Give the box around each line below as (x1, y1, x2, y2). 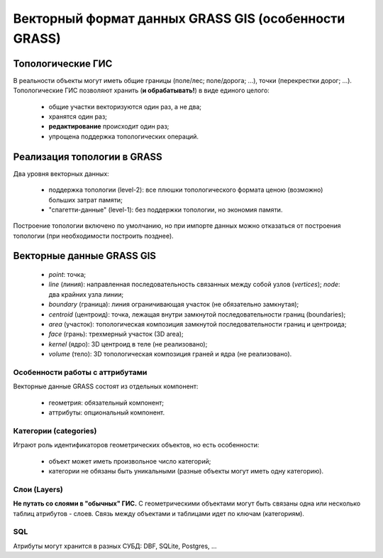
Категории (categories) (13, 426, 97, 436)
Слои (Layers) (13, 484, 63, 494)
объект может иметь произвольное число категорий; (48, 456, 211, 465)
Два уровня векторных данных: (13, 169, 109, 177)
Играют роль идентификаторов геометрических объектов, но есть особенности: (13, 441, 260, 449)
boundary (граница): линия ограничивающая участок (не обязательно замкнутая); (48, 300, 299, 309)
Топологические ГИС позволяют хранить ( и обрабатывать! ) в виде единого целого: (13, 86, 270, 95)
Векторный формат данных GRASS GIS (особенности (13, 11, 345, 26)
